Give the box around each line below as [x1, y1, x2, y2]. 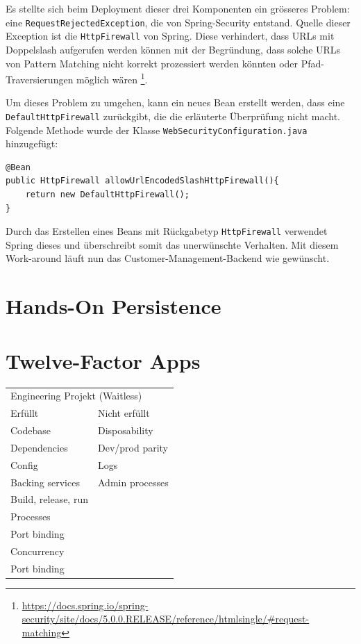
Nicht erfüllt [97, 406, 150, 420]
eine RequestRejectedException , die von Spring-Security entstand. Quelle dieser [6, 15, 351, 29]
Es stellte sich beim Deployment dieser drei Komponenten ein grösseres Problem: [6, 1, 350, 15]
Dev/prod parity [97, 440, 169, 454]
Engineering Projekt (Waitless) [10, 388, 142, 403]
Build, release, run [10, 492, 88, 506]
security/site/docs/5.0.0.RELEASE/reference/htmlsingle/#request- [22, 611, 310, 626]
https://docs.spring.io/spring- [22, 597, 149, 612]
